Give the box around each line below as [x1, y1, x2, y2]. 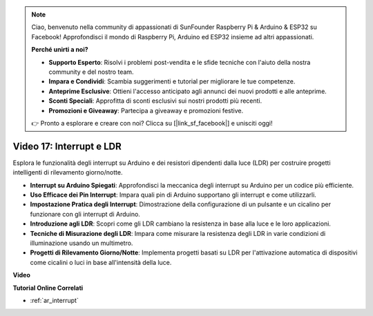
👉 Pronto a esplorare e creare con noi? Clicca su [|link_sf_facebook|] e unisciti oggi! [31, 119, 273, 127]
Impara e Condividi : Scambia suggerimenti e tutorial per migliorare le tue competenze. [48, 77, 296, 86]
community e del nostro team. [48, 68, 134, 76]
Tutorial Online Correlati [12, 284, 84, 292]
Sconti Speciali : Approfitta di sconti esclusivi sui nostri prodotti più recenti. [48, 97, 262, 105]
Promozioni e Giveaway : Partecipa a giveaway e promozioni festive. [48, 106, 244, 115]
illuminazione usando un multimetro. [30, 239, 133, 247]
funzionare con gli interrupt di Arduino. [30, 210, 141, 218]
